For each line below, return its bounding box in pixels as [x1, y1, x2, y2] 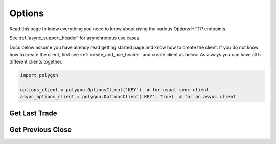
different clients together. [9, 59, 63, 65]
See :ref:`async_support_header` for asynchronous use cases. [9, 35, 141, 41]
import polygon [20, 72, 58, 78]
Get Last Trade [9, 109, 57, 117]
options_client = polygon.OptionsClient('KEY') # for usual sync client [20, 87, 209, 92]
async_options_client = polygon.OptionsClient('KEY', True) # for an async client [20, 94, 236, 100]
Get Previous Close [9, 125, 72, 134]
